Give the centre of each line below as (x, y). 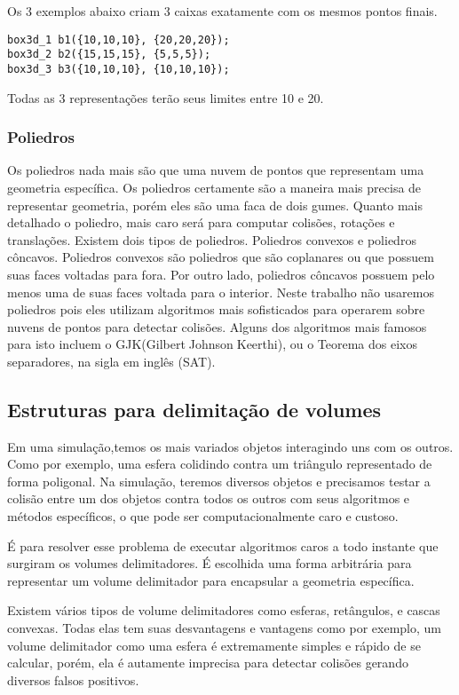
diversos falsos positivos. (73, 679)
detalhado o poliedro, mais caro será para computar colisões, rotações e (201, 222)
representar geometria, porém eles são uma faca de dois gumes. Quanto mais (215, 205)
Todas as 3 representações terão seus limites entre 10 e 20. (166, 97)
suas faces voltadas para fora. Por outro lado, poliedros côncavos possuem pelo (221, 274)
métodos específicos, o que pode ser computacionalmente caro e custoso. (203, 516)
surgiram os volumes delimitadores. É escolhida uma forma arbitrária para (210, 563)
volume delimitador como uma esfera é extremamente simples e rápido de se (214, 645)
